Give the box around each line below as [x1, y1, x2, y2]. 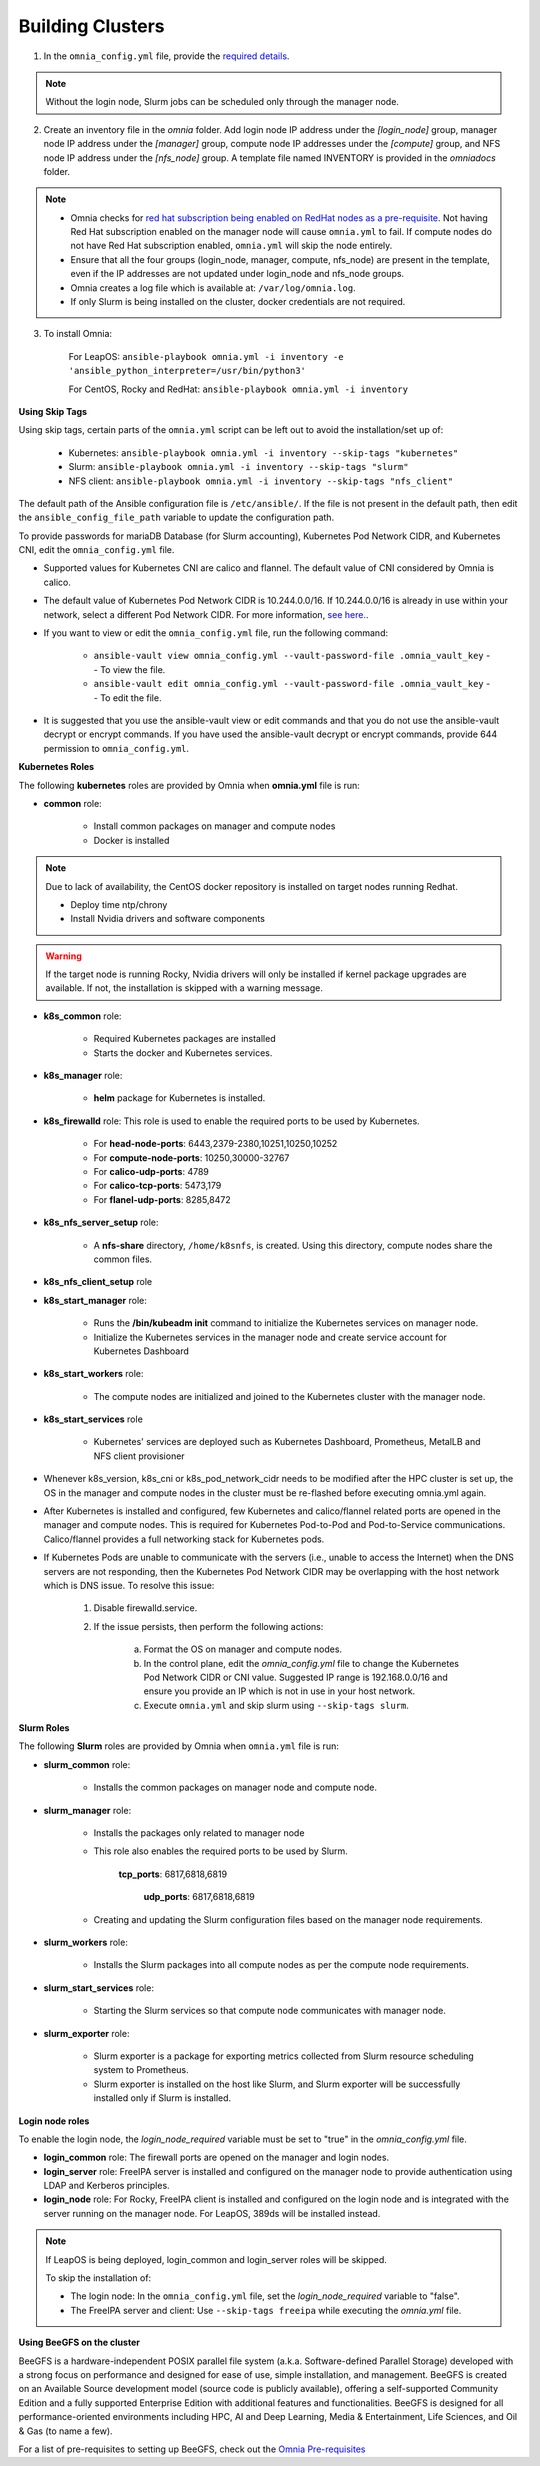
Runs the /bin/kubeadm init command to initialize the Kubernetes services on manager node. [93, 1317, 479, 1329]
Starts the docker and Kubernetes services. [93, 1046, 273, 1059]
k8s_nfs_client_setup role [43, 1276, 153, 1288]
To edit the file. [100, 691, 162, 704]
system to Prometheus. [93, 2064, 189, 2076]
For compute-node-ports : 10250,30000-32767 [93, 1151, 290, 1164]
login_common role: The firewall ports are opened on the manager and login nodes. [43, 2151, 390, 2164]
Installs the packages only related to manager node [93, 1827, 305, 1839]
